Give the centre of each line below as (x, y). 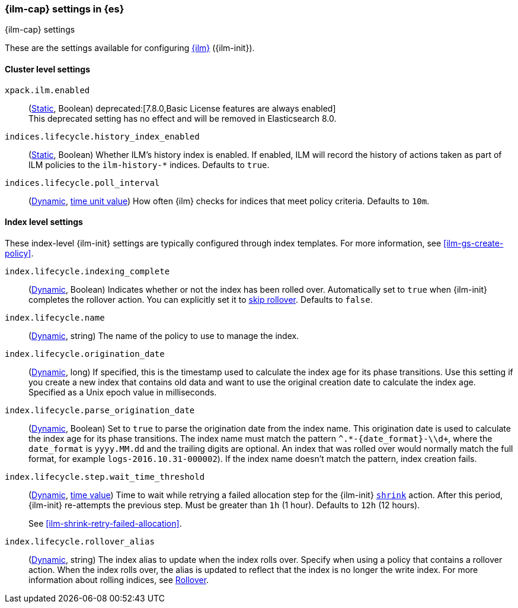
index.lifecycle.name (55, 317)
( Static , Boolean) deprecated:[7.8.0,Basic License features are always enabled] (182, 108)
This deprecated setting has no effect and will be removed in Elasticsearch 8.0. (183, 118)
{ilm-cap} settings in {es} (65, 9)
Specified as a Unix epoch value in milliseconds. (123, 392)
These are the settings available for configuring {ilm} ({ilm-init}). (130, 48)
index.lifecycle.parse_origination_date (100, 410)
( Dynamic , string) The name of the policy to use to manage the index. (164, 335)
